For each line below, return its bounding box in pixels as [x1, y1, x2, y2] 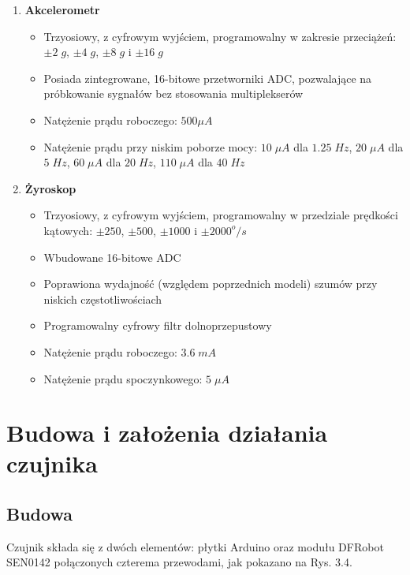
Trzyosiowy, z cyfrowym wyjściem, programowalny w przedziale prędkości [43, 207, 398, 223]
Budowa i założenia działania [6, 416, 328, 449]
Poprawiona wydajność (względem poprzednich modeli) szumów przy [43, 275, 378, 292]
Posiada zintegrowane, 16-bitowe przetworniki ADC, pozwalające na [43, 69, 372, 86]
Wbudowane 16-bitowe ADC [43, 248, 181, 265]
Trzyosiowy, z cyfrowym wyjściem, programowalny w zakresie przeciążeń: [43, 28, 397, 44]
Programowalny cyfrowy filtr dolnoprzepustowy [43, 317, 272, 334]
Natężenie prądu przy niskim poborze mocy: [43, 138, 258, 155]
